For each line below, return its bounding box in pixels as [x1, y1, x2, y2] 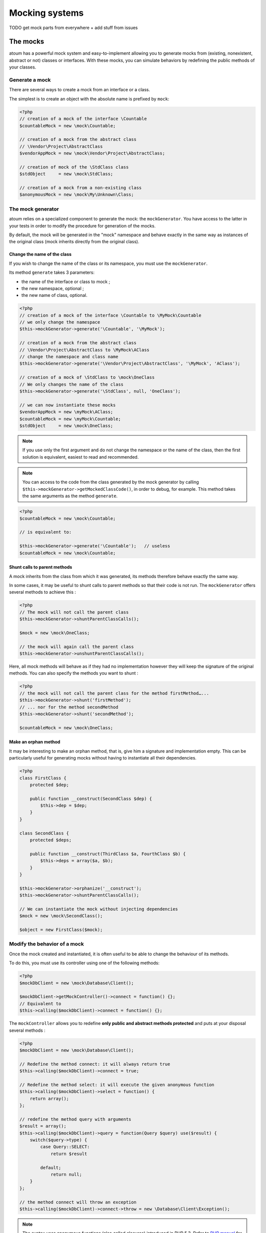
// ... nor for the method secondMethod [19, 704, 118, 710]
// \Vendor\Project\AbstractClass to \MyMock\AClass [19, 347, 150, 353]
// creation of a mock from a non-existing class [19, 185, 142, 191]
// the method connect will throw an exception [19, 1199, 136, 1205]
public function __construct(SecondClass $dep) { [30, 796, 152, 801]
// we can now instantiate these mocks [19, 402, 116, 408]
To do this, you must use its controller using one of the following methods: [9, 960, 160, 966]
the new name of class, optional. [21, 292, 88, 298]
